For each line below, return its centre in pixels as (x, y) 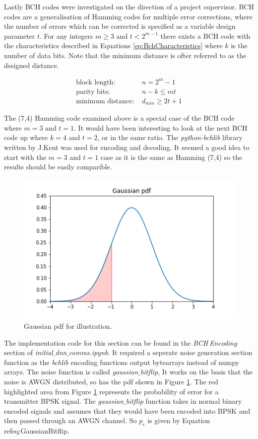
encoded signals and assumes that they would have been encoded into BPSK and (127, 410)
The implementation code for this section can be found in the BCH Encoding (121, 342)
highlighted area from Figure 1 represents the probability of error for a (111, 391)
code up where (26, 137)
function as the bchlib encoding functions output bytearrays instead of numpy (122, 362)
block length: (96, 82)
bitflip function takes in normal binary (184, 401)
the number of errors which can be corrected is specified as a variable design (120, 26)
